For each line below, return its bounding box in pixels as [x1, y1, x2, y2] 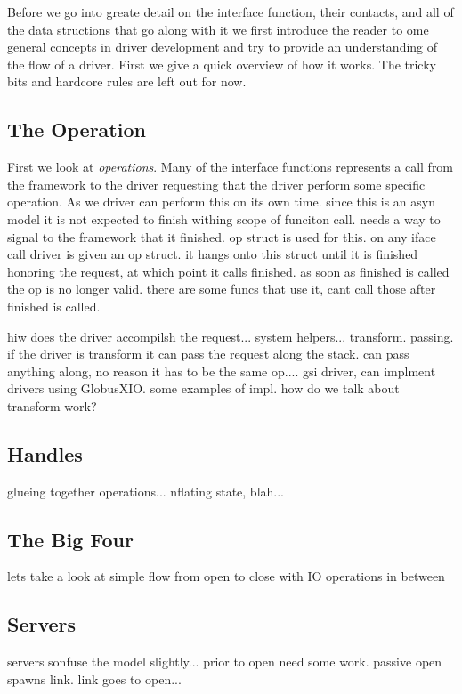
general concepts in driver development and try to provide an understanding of [7, 37, 438, 56]
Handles [7, 440, 83, 467]
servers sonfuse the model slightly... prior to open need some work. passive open [7, 652, 442, 671]
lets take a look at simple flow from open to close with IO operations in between [7, 567, 445, 585]
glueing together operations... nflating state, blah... [7, 481, 285, 500]
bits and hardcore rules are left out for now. [7, 72, 247, 91]
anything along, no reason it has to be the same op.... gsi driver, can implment [7, 361, 436, 380]
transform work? [7, 396, 97, 415]
